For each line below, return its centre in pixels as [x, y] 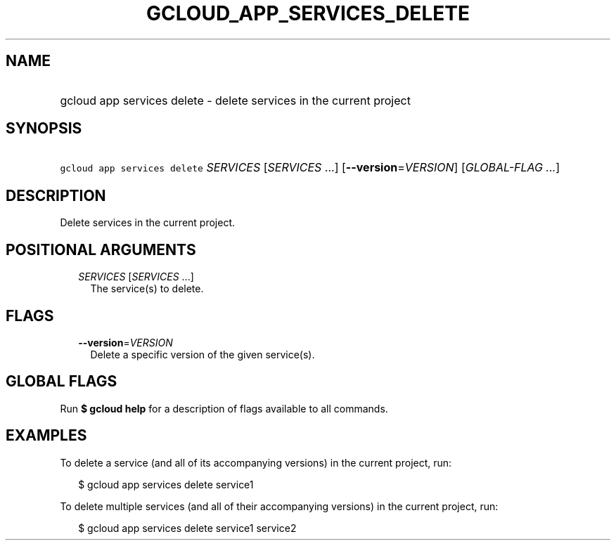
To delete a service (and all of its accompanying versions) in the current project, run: [256, 462]
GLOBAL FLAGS [62, 382]
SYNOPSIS [44, 129]
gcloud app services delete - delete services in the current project [235, 100]
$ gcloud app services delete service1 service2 [187, 528]
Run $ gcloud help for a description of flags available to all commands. [224, 408]
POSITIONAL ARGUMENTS [101, 249]
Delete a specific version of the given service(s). [203, 354]
